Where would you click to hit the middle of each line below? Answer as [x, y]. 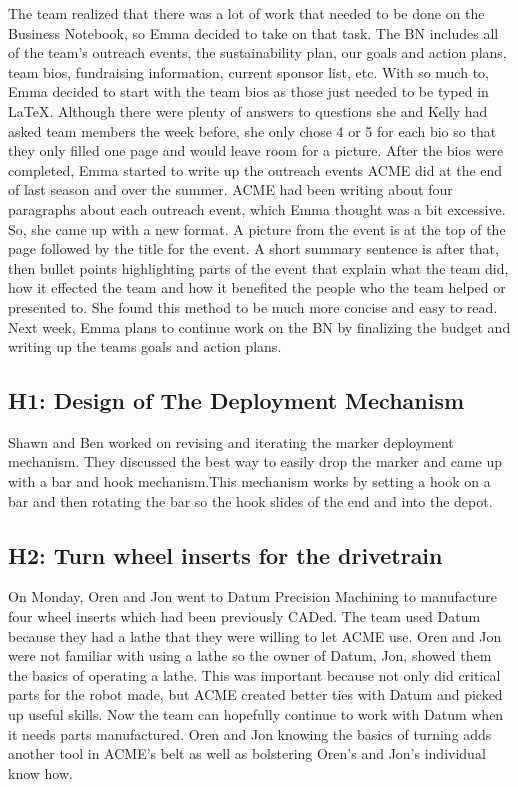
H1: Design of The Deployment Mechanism [236, 400]
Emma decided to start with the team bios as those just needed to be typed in [248, 91]
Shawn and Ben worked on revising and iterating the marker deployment [231, 441]
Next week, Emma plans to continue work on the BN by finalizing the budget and [259, 326]
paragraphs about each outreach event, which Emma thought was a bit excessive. [257, 208]
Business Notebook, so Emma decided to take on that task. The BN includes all [253, 32]
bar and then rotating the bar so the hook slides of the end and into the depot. [250, 500]
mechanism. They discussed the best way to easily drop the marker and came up [255, 461]
